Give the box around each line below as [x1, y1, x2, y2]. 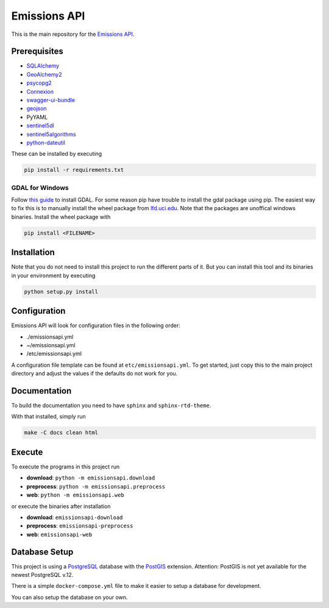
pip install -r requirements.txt [24, 166, 124, 174]
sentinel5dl [26, 122, 54, 129]
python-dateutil [26, 139, 66, 146]
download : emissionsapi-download [26, 514, 123, 521]
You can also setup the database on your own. [11, 593, 128, 601]
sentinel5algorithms [26, 130, 76, 138]
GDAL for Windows [11, 183, 69, 192]
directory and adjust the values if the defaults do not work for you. [11, 370, 178, 377]
